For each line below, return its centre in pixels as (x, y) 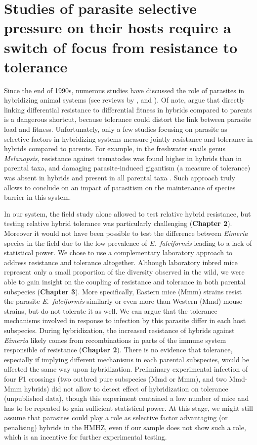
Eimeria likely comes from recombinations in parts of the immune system (115, 340)
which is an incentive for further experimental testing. (86, 437)
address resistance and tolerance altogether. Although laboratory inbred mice (121, 262)
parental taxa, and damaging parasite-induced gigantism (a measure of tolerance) (127, 168)
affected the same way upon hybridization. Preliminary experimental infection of (126, 369)
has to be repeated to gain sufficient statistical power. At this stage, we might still (128, 408)
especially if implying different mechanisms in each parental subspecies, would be (127, 359)
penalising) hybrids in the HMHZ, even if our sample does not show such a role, (125, 427)
